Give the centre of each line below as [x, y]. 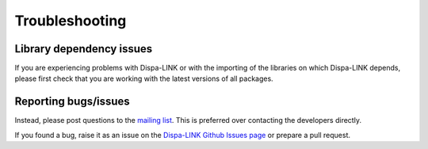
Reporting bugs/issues [72, 102]
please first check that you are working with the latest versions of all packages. [144, 78]
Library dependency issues [84, 49]
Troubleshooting [71, 21]
